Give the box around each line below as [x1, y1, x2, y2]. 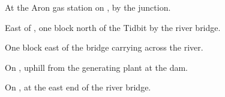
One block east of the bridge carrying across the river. [5, 41, 203, 54]
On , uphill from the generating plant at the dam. [5, 61, 188, 73]
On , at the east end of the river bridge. [5, 81, 151, 93]
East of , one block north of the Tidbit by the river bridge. [5, 21, 221, 33]
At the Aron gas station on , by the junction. [5, 1, 171, 13]
